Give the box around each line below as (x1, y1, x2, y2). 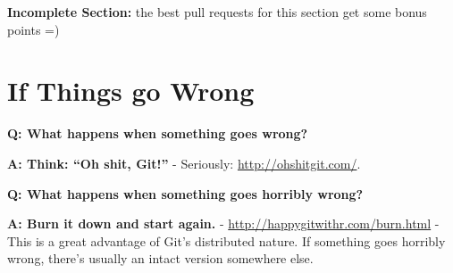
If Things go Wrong (7, 72, 255, 109)
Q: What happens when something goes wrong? (7, 124, 308, 143)
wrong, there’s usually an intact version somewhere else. (7, 249, 314, 268)
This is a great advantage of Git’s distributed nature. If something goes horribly (7, 231, 446, 250)
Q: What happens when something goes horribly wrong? (7, 184, 364, 203)
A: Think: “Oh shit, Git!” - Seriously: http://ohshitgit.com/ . (7, 153, 361, 172)
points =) (7, 20, 60, 38)
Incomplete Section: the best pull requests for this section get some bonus (7, 3, 427, 21)
